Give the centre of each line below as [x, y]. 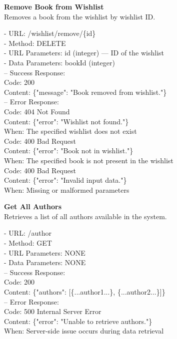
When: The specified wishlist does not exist [70, 131]
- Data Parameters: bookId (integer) [59, 62]
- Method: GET [28, 243]
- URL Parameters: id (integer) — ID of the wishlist [84, 53]
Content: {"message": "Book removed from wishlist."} [85, 92]
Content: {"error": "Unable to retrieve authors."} [78, 321]
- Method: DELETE [35, 43]
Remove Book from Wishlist [54, 6]
